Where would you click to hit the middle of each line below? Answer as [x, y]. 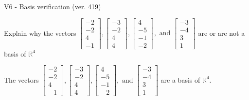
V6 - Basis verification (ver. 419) [53, 6]
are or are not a [222, 33]
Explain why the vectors [40, 33]
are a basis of [180, 79]
